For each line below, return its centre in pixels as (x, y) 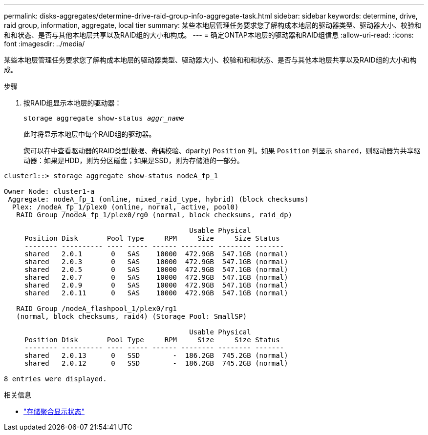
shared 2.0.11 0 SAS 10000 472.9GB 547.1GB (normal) (156, 293)
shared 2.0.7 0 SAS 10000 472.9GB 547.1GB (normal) (156, 277)
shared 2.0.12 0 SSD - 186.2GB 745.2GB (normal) (156, 363)
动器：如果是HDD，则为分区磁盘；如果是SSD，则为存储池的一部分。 (134, 160)
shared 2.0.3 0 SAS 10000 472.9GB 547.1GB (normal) (156, 262)
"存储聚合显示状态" (54, 411)
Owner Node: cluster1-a (49, 191)
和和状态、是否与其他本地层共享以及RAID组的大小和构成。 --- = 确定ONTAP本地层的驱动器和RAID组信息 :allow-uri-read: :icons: (209, 35)
